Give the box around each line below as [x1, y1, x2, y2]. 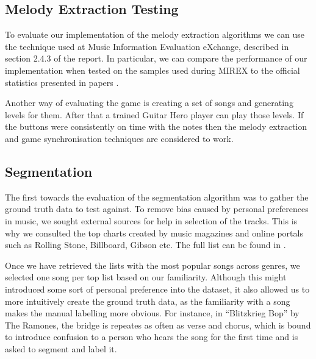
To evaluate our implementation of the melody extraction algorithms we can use [5, 28, 305, 41]
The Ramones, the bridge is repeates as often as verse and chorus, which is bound [5, 318, 311, 331]
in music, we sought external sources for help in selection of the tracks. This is [5, 214, 298, 227]
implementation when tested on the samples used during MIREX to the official [5, 63, 300, 76]
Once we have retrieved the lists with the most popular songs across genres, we [5, 258, 300, 271]
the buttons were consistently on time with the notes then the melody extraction [5, 120, 307, 133]
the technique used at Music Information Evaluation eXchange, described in [5, 40, 289, 52]
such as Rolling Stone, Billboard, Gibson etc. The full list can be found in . [5, 238, 286, 251]
